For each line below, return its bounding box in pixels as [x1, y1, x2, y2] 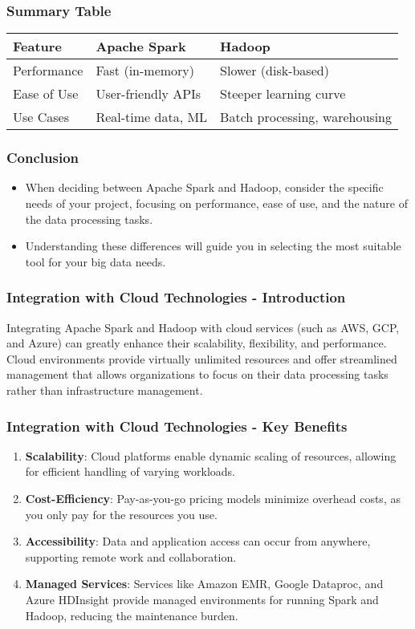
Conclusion [6, 148, 79, 168]
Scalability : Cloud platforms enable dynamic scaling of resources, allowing [25, 447, 397, 464]
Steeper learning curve [220, 84, 346, 103]
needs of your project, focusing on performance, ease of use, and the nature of [25, 195, 408, 212]
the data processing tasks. [25, 210, 153, 227]
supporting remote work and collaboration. [25, 548, 237, 565]
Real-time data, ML [96, 108, 208, 127]
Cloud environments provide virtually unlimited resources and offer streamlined [6, 350, 397, 367]
